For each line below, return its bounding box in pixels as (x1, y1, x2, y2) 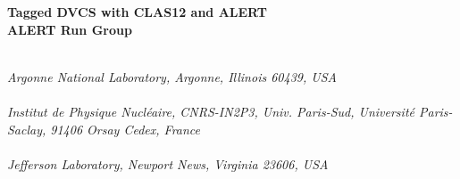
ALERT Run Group (7, 20, 132, 38)
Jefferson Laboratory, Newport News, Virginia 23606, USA (7, 154, 329, 173)
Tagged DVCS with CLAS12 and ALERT (7, 3, 268, 21)
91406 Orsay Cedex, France (50, 119, 201, 138)
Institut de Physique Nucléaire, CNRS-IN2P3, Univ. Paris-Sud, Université (7, 102, 414, 121)
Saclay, (7, 119, 46, 138)
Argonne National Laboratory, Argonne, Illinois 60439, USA (7, 67, 337, 85)
